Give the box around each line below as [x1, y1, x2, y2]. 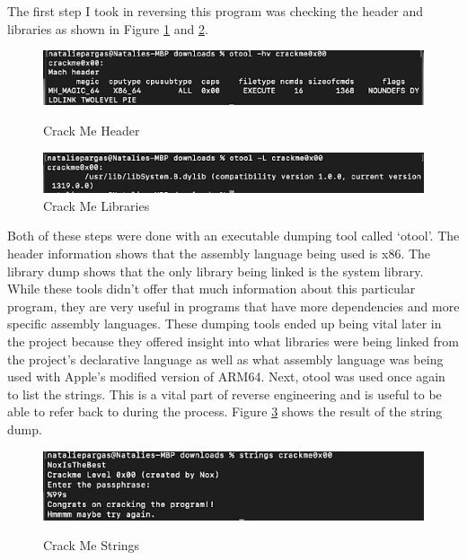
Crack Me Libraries [43, 196, 150, 214]
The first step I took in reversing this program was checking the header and [7, 2, 423, 20]
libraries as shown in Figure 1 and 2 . [7, 19, 208, 38]
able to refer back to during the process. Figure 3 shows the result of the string [7, 402, 443, 421]
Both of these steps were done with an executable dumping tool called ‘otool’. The [7, 226, 460, 245]
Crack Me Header [43, 121, 140, 140]
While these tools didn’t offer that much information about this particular [7, 279, 416, 298]
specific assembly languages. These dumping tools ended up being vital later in [7, 314, 442, 333]
